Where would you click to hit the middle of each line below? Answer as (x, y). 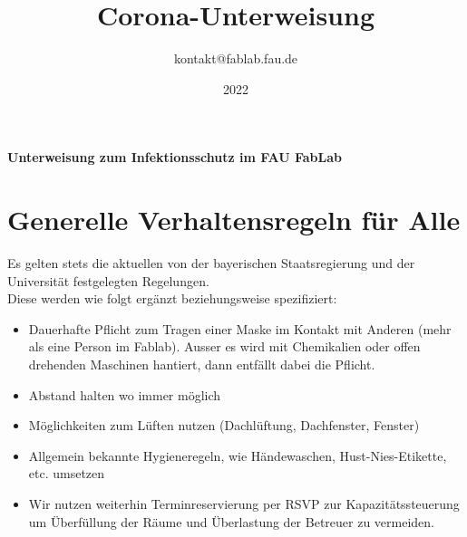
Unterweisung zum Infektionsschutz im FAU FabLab (175, 157)
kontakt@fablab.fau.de (236, 58)
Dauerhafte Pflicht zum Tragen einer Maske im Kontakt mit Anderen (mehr (240, 328)
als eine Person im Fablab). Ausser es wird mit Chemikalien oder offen (224, 346)
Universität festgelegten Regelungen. (108, 280)
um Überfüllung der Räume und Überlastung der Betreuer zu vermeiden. (232, 521)
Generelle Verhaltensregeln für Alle (234, 220)
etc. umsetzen (67, 473)
